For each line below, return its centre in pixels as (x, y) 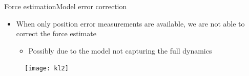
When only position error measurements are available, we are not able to (130, 23)
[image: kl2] (47, 69)
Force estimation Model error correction (66, 6)
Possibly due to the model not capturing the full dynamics (120, 50)
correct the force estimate (56, 33)
